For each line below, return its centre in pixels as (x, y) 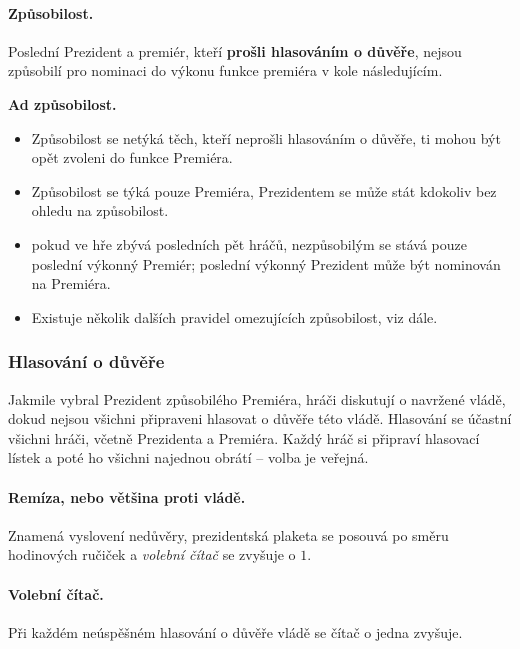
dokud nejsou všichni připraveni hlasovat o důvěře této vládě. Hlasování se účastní (260, 418)
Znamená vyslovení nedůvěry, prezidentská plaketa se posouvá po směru (228, 534)
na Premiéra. (71, 283)
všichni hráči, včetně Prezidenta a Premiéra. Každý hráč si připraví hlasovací (244, 437)
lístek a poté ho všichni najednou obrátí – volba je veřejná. (188, 457)
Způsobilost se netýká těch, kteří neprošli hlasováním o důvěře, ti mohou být (266, 137)
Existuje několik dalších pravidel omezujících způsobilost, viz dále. (234, 316)
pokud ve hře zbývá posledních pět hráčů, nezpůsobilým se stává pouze (249, 243)
